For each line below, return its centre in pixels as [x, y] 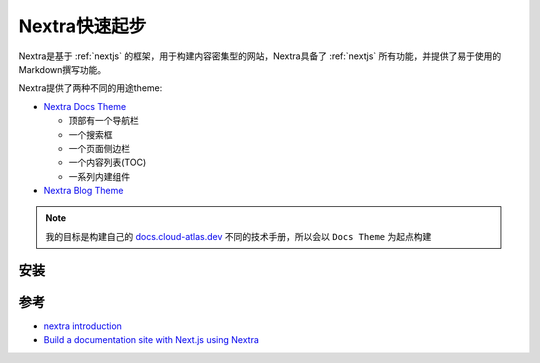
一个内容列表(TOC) [107, 162]
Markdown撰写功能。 [62, 69]
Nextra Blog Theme [83, 191]
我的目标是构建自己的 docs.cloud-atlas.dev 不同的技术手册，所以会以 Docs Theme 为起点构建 [238, 236]
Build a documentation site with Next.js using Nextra [151, 340]
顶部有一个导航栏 [103, 121]
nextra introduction [82, 326]
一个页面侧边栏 [99, 148]
